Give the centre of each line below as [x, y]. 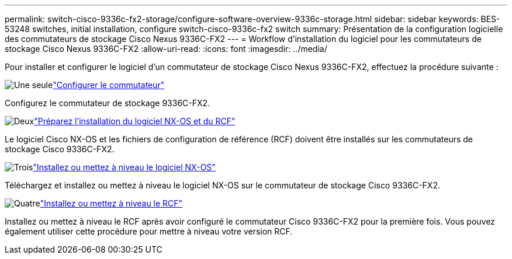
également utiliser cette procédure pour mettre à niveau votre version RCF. [149, 231]
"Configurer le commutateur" [109, 85]
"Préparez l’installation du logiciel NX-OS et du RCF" [135, 121]
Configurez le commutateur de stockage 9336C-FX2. [108, 103]
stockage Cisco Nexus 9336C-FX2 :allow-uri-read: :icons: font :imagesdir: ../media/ [166, 49]
